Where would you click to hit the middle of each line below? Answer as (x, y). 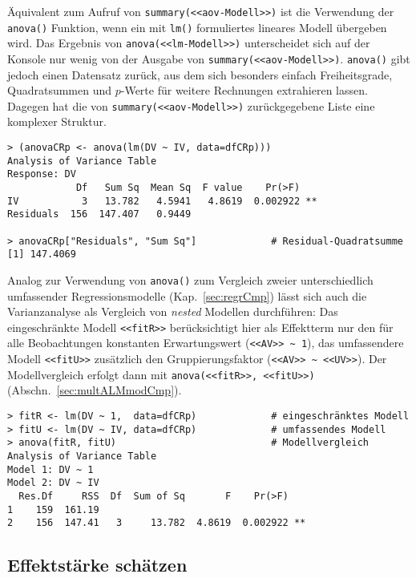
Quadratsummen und (60, 90)
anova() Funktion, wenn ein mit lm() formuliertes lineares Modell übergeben (197, 27)
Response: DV (42, 174)
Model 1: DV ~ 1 (50, 469)
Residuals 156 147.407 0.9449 (99, 214)
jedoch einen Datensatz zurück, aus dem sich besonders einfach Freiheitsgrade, (200, 74)
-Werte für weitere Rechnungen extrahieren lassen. (244, 90)
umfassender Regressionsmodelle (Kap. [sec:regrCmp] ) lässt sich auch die (187, 295)
